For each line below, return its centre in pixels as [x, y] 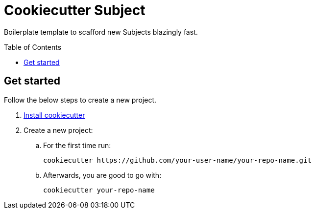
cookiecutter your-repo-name [99, 190]
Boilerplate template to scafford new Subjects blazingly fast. [101, 32]
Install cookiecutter [54, 115]
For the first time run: [77, 145]
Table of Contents [33, 47]
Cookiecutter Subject [75, 10]
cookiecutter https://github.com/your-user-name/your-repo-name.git [177, 160]
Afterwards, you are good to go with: [102, 175]
